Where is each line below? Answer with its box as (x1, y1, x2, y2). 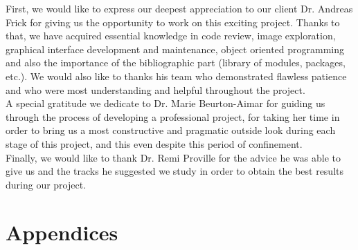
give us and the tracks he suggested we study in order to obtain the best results (6, 164, 344, 178)
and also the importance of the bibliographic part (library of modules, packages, (6, 55, 346, 70)
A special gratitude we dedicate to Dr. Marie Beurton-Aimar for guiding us (6, 96, 325, 110)
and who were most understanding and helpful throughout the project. (6, 82, 305, 97)
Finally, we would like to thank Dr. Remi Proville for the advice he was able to (6, 150, 341, 164)
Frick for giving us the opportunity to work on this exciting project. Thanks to (6, 15, 340, 29)
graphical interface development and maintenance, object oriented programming (6, 41, 345, 56)
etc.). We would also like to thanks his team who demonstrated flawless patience (6, 68, 347, 83)
